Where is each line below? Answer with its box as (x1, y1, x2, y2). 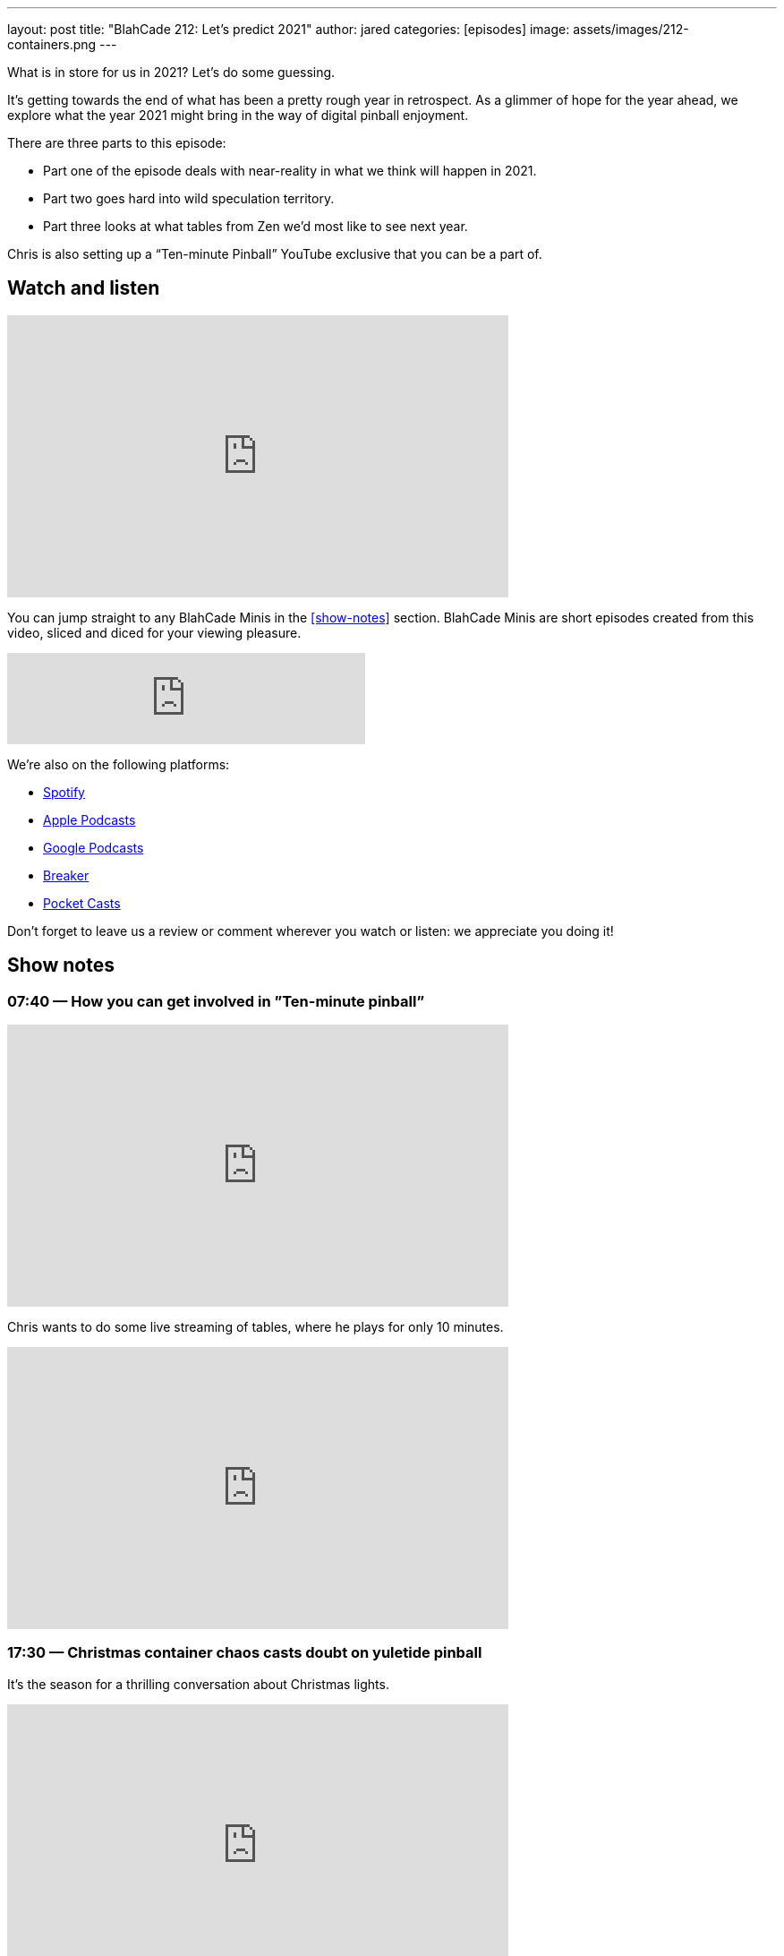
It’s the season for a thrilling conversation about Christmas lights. (7, 1676, 389, 1692)
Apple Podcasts (43, 811, 136, 828)
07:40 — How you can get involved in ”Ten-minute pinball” (7, 991, 425, 1010)
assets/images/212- (573, 21, 689, 37)
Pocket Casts (43, 895, 121, 911)
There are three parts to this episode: (7, 135, 226, 150)
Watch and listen (7, 277, 160, 300)
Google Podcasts (43, 839, 144, 855)
